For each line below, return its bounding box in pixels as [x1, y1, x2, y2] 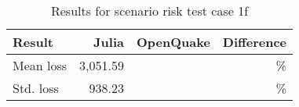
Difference [222, 33, 287, 51]
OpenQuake [136, 33, 210, 51]
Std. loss [13, 79, 59, 97]
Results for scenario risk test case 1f [50, 2, 249, 20]
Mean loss [13, 56, 67, 74]
